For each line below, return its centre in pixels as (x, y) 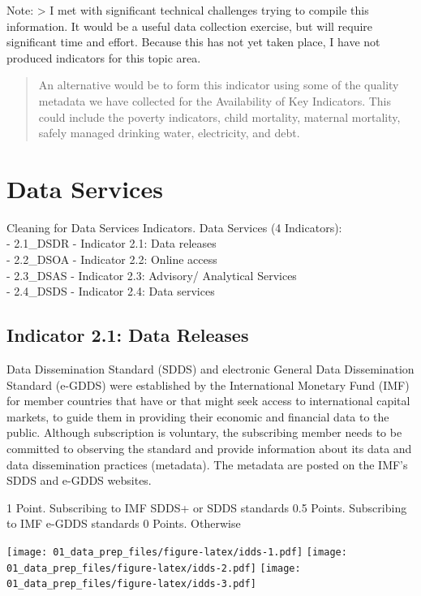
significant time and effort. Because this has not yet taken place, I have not (193, 42)
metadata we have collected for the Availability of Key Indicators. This (215, 100)
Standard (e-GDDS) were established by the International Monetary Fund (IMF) (208, 384)
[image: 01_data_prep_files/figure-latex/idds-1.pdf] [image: (177, 552)
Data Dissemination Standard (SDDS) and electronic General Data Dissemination (210, 369)
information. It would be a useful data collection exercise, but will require (190, 26)
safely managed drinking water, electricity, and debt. (169, 133)
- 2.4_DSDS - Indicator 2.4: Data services (111, 291)
